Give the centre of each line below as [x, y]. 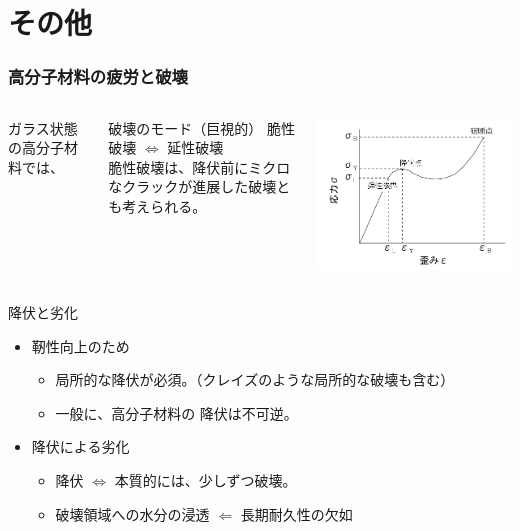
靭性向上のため [80, 345]
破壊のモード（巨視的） [185, 127]
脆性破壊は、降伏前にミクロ [199, 166]
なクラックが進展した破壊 [192, 186]
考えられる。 [164, 205]
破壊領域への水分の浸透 [132, 513]
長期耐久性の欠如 [296, 513]
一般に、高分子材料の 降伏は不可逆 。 [176, 412]
